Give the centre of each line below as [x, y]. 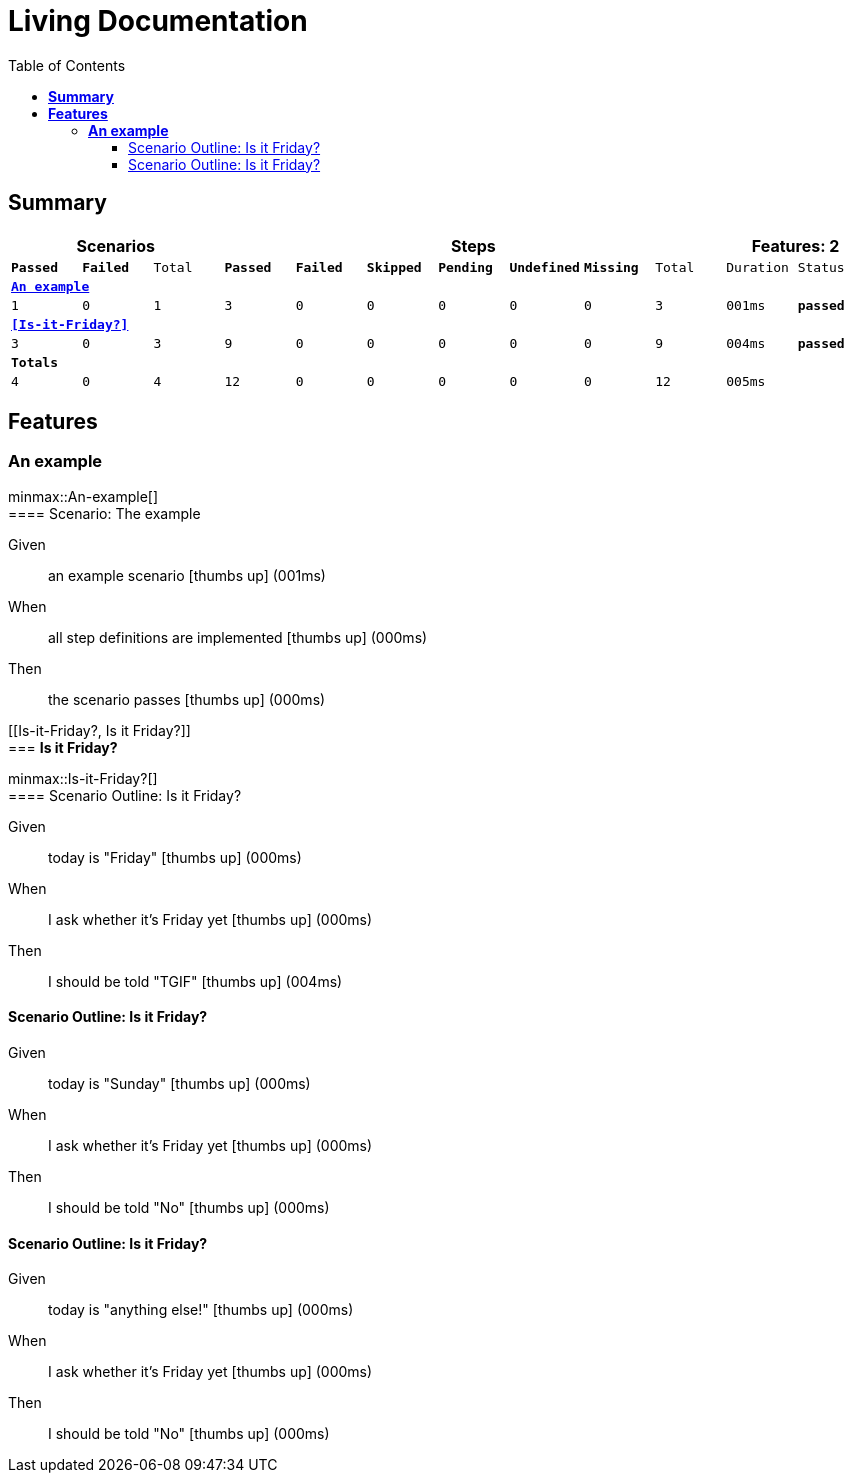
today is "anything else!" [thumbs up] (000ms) [201, 1310]
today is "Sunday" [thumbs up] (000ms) [179, 1084]
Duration [757, 267]
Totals [34, 362]
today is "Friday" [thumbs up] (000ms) [175, 857]
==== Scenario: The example [104, 513]
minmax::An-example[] [83, 496]
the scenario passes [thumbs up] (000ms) [187, 699]
